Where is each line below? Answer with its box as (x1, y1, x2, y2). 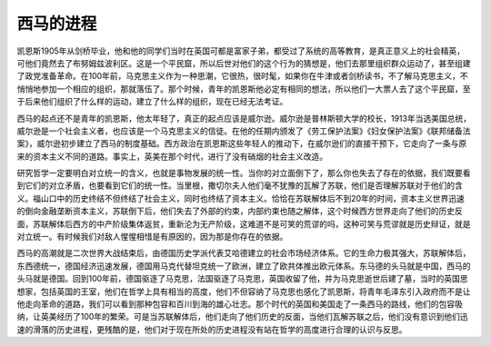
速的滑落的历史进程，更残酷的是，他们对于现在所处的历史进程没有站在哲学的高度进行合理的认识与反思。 (16, 323, 407, 335)
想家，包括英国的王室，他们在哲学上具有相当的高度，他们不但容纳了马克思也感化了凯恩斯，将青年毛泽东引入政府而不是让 (16, 286, 471, 297)
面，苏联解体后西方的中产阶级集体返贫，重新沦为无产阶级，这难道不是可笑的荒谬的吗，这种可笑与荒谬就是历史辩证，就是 (16, 218, 471, 229)
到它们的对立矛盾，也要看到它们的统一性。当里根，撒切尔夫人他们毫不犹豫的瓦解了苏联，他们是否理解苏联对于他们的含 (16, 180, 463, 191)
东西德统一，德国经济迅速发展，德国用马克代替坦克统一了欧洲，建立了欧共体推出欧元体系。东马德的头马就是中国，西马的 (16, 260, 471, 272)
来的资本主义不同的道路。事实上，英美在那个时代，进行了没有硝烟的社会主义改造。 (16, 151, 327, 162)
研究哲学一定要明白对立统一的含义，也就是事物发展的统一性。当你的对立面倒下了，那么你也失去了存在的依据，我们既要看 (16, 168, 471, 179)
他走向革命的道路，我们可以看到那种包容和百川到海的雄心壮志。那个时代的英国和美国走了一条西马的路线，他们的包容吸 (16, 298, 463, 309)
